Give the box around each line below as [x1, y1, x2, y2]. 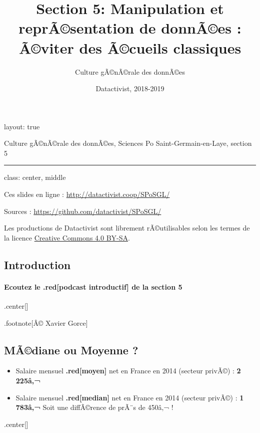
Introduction [4, 257, 71, 272]
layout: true [4, 121, 40, 131]
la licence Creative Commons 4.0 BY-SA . [4, 232, 130, 243]
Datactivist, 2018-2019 [95, 83, 164, 94]
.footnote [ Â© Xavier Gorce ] [4, 317, 88, 328]
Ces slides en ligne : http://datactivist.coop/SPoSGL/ [4, 189, 170, 199]
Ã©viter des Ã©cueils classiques [18, 37, 241, 58]
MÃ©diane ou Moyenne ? [4, 342, 138, 357]
